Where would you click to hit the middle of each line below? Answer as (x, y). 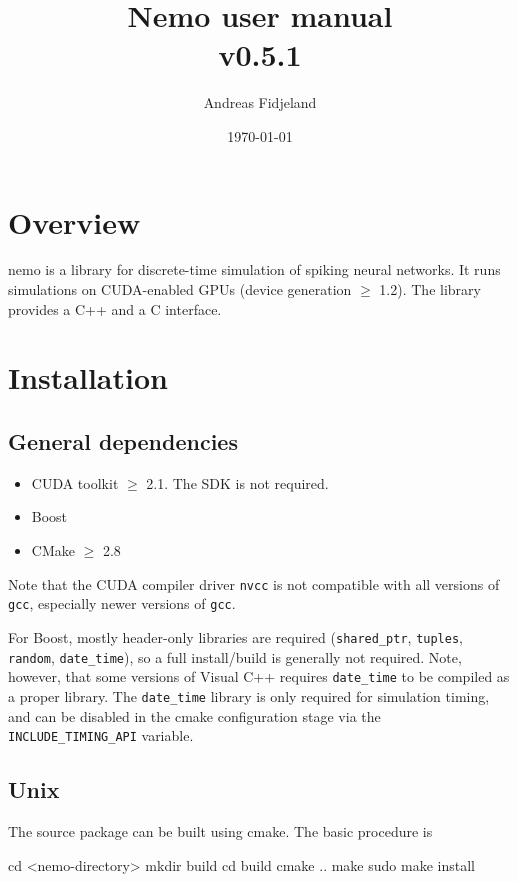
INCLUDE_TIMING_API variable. (101, 735)
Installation (88, 377)
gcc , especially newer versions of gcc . (122, 603)
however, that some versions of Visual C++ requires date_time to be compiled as (259, 676)
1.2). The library (430, 289)
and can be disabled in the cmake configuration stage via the (194, 715)
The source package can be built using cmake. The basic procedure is (220, 830)
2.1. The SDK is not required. (237, 482)
